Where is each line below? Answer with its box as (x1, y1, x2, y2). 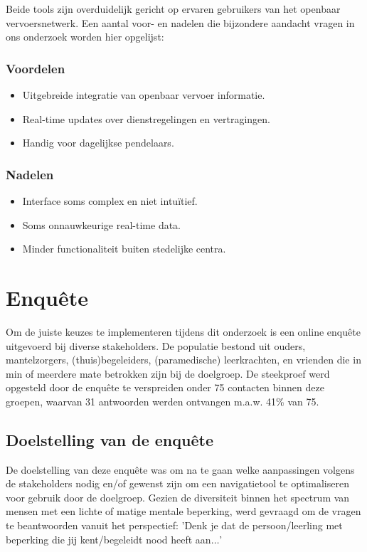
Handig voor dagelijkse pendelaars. (22, 135, 174, 150)
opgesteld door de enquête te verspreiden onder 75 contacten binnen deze (6, 380, 324, 395)
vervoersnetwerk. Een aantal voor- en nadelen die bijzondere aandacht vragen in (6, 15, 355, 30)
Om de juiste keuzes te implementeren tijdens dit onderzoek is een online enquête (6, 324, 361, 339)
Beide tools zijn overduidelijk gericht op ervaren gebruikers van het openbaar (6, 1, 341, 16)
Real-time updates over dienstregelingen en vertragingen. (22, 111, 270, 126)
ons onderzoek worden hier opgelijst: (6, 29, 164, 44)
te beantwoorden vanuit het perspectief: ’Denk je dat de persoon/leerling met (6, 518, 343, 533)
